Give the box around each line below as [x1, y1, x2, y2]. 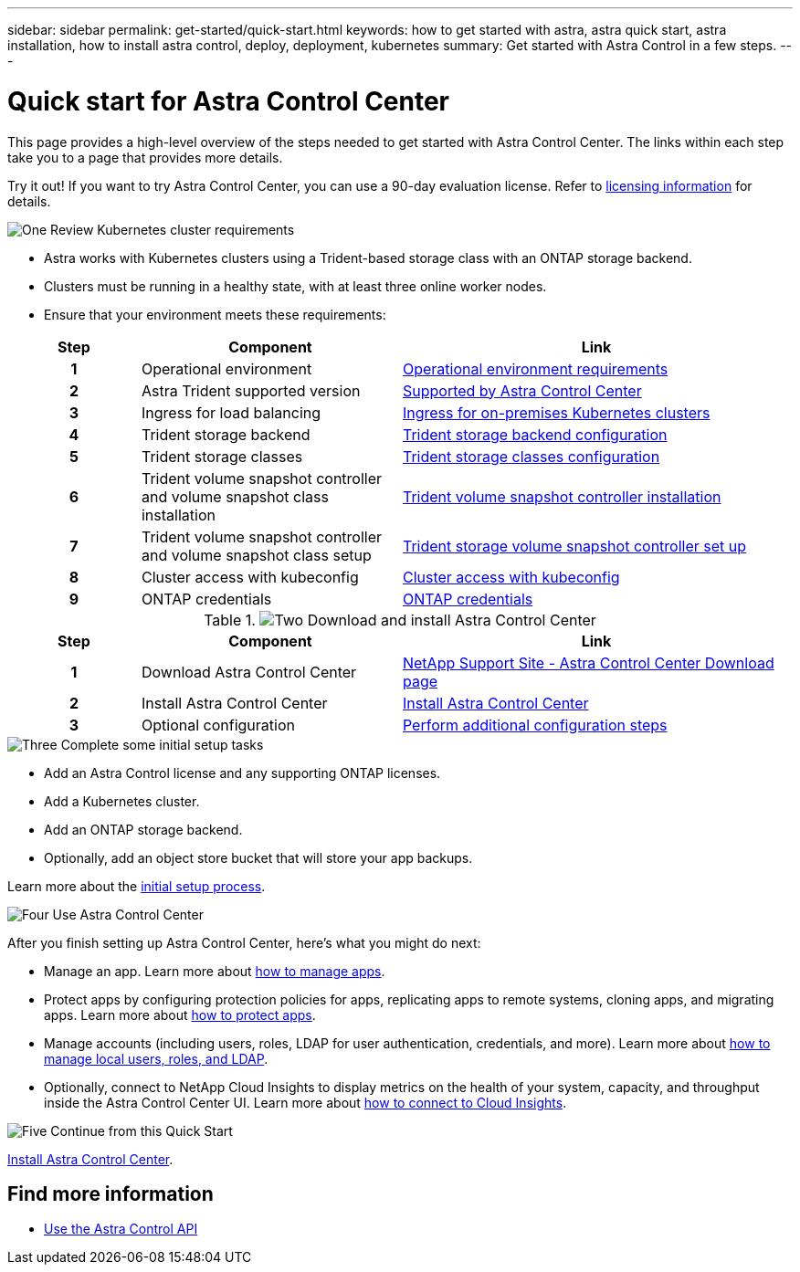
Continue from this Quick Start [50, 1122, 233, 1139]
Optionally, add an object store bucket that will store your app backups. [44, 849, 473, 866]
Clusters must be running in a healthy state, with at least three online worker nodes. [44, 278, 547, 294]
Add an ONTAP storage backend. [44, 821, 243, 837]
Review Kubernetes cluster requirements [50, 221, 295, 237]
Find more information [7, 1182, 214, 1205]
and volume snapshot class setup [141, 545, 372, 564]
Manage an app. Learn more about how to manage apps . [44, 962, 385, 979]
